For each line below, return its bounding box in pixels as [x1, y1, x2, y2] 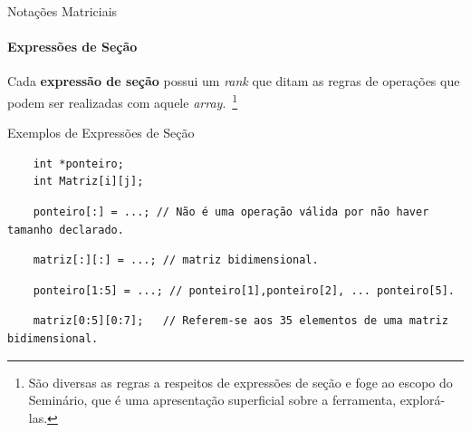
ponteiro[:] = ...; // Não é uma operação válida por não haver [33, 206, 429, 219]
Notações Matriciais [7, 2, 118, 20]
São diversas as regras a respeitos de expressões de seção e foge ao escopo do [28, 372, 453, 391]
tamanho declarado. [7, 223, 124, 236]
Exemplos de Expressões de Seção [7, 123, 195, 142]
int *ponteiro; [33, 157, 124, 170]
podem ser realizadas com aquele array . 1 [7, 90, 238, 111]
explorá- [399, 390, 446, 409]
